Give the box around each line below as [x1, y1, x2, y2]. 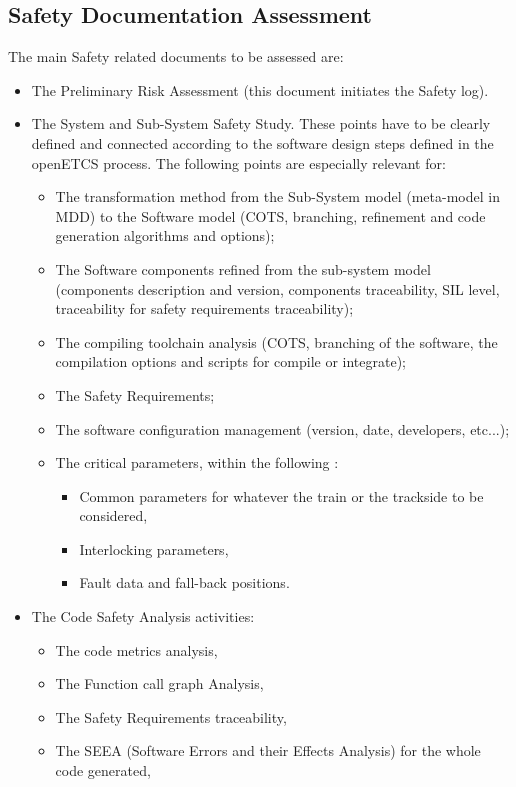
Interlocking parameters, [79, 538, 229, 559]
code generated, [55, 760, 151, 781]
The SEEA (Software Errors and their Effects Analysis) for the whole [55, 740, 481, 761]
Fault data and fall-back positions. [79, 572, 290, 593]
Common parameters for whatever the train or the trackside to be [79, 485, 484, 506]
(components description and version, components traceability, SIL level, [55, 278, 500, 299]
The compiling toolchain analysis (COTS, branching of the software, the [55, 331, 498, 352]
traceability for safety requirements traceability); [55, 298, 354, 319]
